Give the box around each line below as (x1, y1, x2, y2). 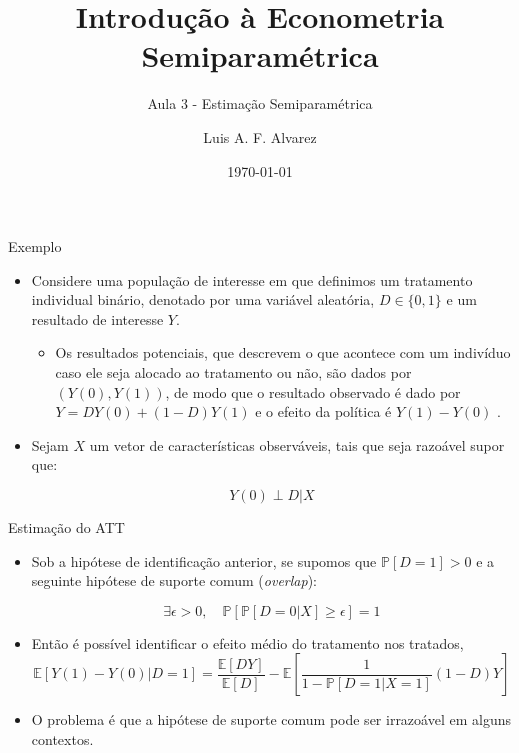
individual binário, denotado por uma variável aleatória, (31, 289, 375, 310)
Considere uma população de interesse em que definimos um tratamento (31, 269, 473, 290)
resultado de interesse (31, 308, 164, 329)
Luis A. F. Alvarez (203, 126, 317, 147)
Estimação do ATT (8, 517, 125, 538)
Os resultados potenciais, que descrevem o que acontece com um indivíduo (55, 342, 511, 363)
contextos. (31, 729, 94, 749)
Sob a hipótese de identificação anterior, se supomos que (31, 550, 377, 571)
